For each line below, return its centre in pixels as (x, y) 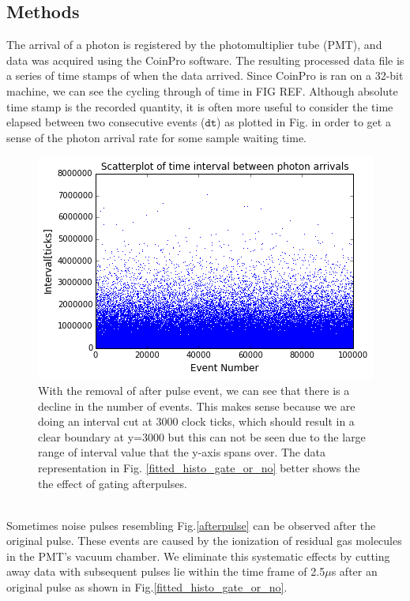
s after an (354, 571)
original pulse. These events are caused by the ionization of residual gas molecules (204, 541)
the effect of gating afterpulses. (113, 483)
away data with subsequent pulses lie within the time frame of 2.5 (166, 571)
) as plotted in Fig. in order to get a (304, 122)
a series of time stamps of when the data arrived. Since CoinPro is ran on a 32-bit (205, 75)
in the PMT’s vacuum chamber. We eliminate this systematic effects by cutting (198, 556)
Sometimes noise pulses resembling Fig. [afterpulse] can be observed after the (191, 525)
